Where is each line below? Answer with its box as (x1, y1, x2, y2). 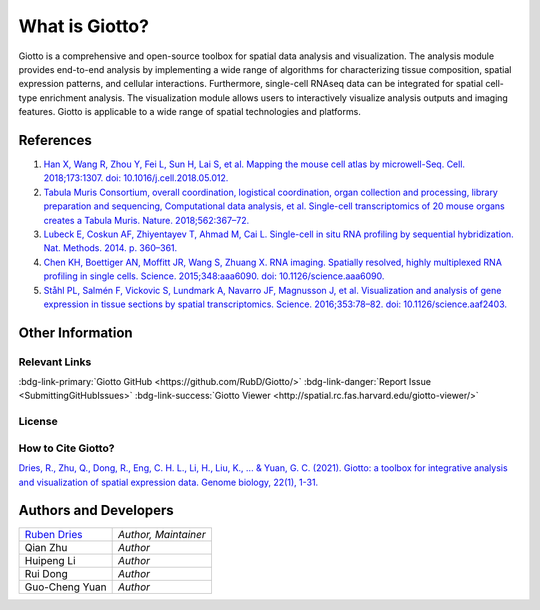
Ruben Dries (24, 528, 83, 542)
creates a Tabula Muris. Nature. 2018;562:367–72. (43, 214, 250, 226)
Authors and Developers (18, 502, 174, 519)
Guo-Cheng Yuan (24, 580, 107, 594)
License (18, 415, 59, 429)
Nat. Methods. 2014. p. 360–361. (43, 242, 178, 254)
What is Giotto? (18, 15, 150, 37)
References (18, 131, 92, 149)
